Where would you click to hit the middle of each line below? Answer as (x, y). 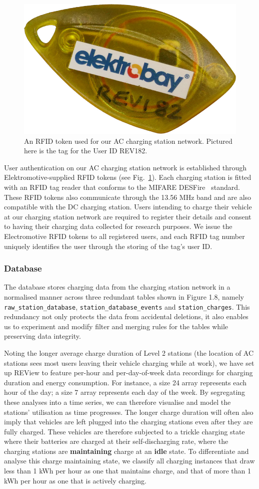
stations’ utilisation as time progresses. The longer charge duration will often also (129, 412)
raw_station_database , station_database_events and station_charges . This (127, 306)
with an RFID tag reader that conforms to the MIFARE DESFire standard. (122, 187)
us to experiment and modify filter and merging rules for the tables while (116, 326)
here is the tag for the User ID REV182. (86, 151)
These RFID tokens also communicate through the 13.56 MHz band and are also (128, 197)
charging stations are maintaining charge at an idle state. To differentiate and (126, 451)
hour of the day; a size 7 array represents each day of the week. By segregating (125, 392)
